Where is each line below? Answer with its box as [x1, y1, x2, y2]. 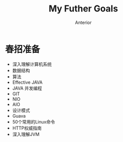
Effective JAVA [12, 79, 43, 85]
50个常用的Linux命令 [12, 119, 56, 125]
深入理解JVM [12, 131, 40, 137]
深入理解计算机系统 [12, 61, 52, 67]
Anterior [75, 19, 92, 25]
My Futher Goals [49, 3, 118, 14]
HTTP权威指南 [12, 125, 42, 131]
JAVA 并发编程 [12, 85, 42, 91]
